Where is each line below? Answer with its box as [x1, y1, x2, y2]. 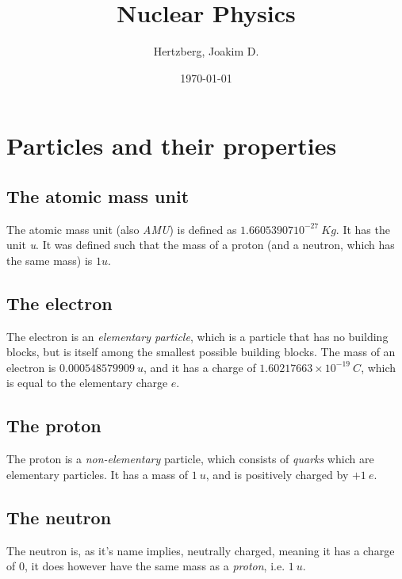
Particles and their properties [6, 129, 337, 162]
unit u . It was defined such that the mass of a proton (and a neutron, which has [6, 236, 395, 253]
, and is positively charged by [205, 466, 349, 482]
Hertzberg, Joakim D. [153, 43, 259, 59]
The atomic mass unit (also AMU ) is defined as [6, 220, 237, 237]
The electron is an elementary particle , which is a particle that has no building [6, 328, 389, 344]
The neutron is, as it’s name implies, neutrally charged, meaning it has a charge [6, 542, 395, 558]
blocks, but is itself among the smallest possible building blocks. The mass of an [6, 343, 396, 360]
